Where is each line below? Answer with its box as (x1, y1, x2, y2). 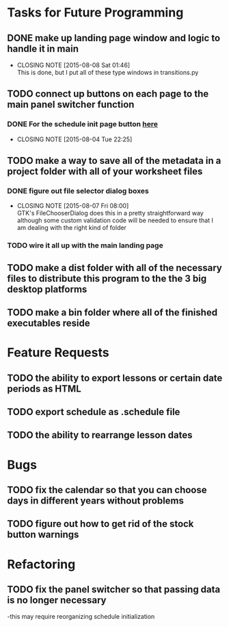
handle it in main (7, 43, 79, 54)
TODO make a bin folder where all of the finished (7, 307, 217, 318)
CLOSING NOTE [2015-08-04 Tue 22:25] (16, 135, 133, 143)
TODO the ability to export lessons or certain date (7, 372, 223, 383)
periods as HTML (7, 383, 82, 394)
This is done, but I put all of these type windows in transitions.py (16, 69, 199, 76)
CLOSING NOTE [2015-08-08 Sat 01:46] (16, 61, 131, 69)
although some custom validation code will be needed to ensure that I (16, 216, 214, 224)
